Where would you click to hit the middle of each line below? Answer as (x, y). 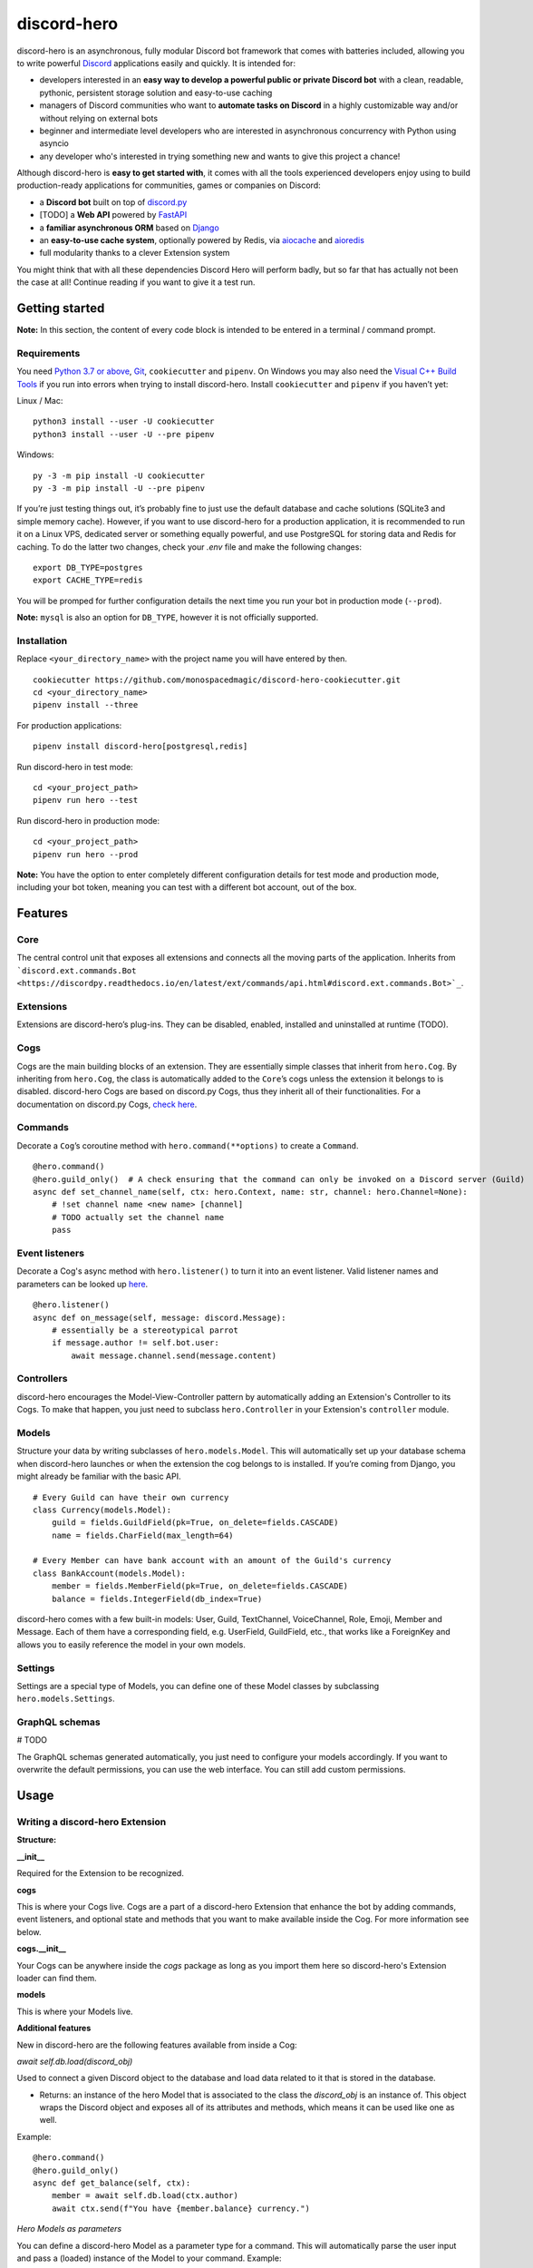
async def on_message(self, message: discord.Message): (160, 1317)
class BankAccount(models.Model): (109, 1573)
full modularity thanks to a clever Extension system (135, 253)
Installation (42, 640)
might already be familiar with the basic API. (99, 1476)
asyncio (54, 143)
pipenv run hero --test (86, 800)
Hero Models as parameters (69, 2229)
